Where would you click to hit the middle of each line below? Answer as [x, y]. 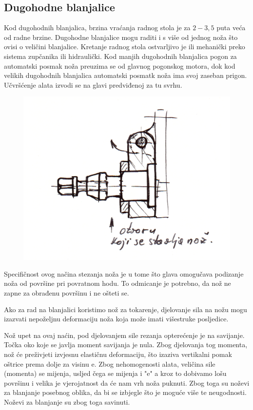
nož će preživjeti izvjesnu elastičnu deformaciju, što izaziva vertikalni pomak [118, 354]
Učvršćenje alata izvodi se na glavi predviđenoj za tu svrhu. [93, 84]
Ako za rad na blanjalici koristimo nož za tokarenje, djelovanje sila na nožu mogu [126, 309]
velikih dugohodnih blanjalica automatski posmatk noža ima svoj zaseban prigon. [126, 75]
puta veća [231, 28]
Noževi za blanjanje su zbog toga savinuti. [67, 401]
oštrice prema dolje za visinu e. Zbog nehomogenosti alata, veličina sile [110, 363]
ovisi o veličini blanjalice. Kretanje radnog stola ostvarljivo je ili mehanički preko [125, 47]
